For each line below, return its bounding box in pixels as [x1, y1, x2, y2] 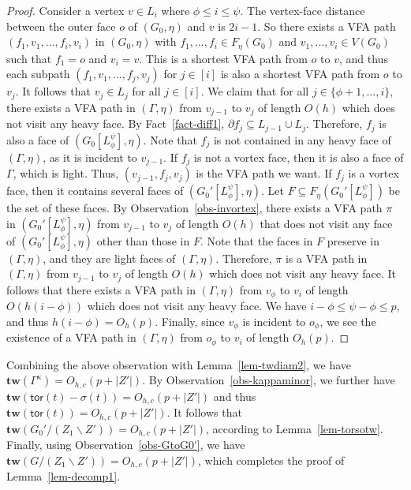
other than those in [96, 232, 190, 249]
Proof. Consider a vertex [6, 2, 125, 18]
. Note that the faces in [200, 232, 313, 249]
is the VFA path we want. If [196, 165, 332, 181]
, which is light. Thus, [13, 165, 119, 181]
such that [6, 50, 52, 66]
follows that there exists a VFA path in [6, 281, 196, 297]
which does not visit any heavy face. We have [87, 297, 307, 314]
